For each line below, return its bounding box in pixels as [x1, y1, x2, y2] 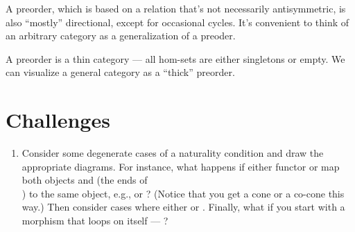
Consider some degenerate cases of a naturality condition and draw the [21, 146, 324, 160]
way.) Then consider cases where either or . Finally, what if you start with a [21, 200, 345, 214]
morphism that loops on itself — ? [21, 213, 168, 228]
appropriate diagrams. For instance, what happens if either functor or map [21, 159, 340, 173]
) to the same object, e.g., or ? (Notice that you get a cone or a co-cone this [21, 186, 345, 200]
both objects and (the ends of [21, 173, 148, 187]
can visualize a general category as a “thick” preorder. [6, 65, 235, 79]
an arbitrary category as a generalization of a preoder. [6, 28, 236, 43]
